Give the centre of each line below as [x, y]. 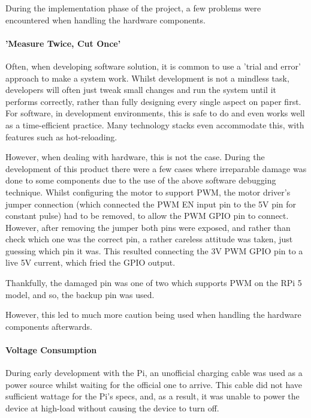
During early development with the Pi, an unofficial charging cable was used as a [154, 373]
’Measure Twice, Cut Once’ [63, 43]
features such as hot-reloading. [61, 136]
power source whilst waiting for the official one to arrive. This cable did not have [154, 384]
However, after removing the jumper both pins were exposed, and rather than [148, 227]
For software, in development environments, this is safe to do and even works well [155, 113]
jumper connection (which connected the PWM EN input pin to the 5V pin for [151, 204]
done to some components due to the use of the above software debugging [141, 180]
